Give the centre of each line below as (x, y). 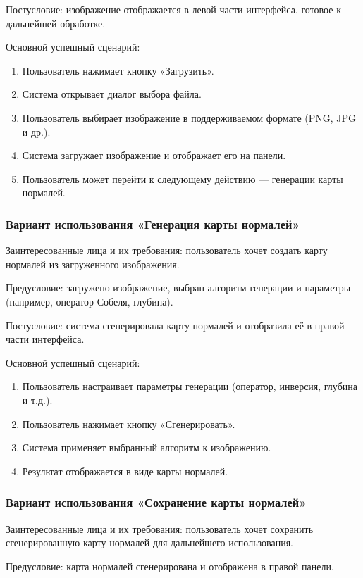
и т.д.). (37, 400)
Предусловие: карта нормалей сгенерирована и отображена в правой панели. (170, 566)
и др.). (36, 131)
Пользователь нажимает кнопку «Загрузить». (118, 70)
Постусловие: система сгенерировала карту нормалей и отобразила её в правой (175, 325)
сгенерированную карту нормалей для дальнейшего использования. (149, 542)
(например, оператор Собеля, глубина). (90, 301)
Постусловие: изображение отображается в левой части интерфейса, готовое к (173, 9)
